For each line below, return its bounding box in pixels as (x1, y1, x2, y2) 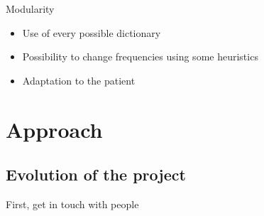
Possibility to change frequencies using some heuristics (22, 49, 258, 64)
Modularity (6, 1, 55, 16)
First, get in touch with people (6, 196, 139, 211)
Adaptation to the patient (22, 72, 136, 87)
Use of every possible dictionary (22, 25, 161, 40)
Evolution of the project (6, 163, 186, 185)
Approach (6, 114, 103, 144)
